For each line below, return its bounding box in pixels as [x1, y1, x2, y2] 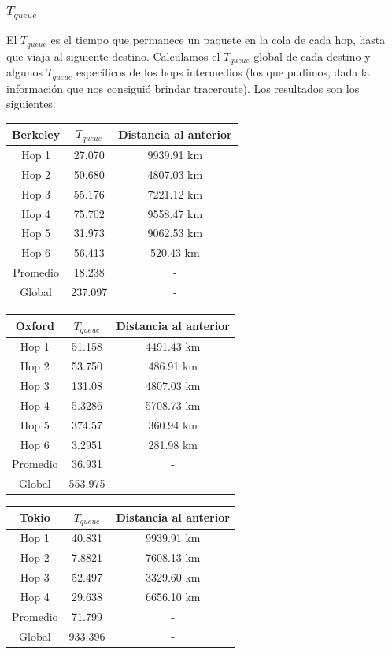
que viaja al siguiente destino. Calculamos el [6, 47, 220, 64]
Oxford [15, 318, 54, 333]
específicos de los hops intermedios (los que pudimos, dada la [76, 64, 370, 80]
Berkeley [12, 125, 61, 142]
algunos [6, 64, 43, 80]
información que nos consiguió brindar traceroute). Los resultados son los [6, 80, 360, 96]
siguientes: [6, 95, 56, 112]
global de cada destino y [253, 47, 371, 64]
